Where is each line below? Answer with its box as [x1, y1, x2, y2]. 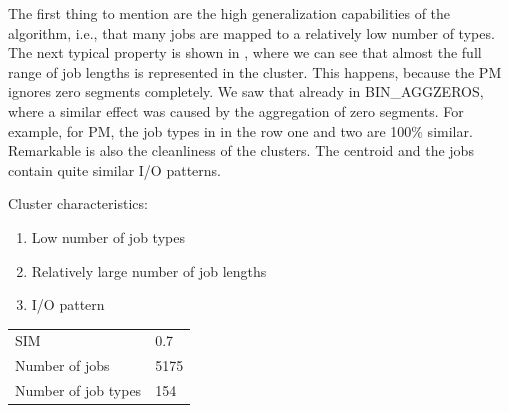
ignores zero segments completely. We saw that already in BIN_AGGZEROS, [8, 81, 484, 102]
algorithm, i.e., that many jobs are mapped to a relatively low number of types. [8, 22, 495, 43]
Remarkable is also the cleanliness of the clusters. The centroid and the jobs [8, 140, 474, 161]
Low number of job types [31, 226, 185, 247]
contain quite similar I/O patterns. [8, 159, 221, 180]
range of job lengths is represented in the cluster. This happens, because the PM [8, 61, 502, 82]
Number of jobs [15, 355, 110, 376]
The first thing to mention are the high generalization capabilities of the [8, 3, 451, 23]
